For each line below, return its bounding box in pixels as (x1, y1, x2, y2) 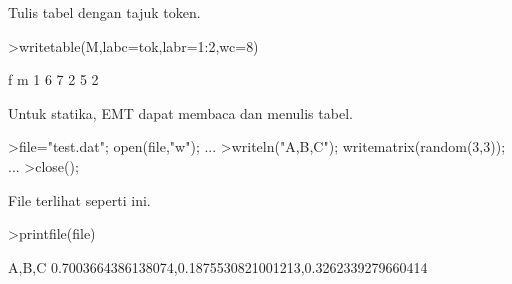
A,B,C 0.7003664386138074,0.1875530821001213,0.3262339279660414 (8, 256, 428, 277)
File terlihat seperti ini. (8, 189, 151, 210)
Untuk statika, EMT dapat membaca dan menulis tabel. (8, 102, 353, 123)
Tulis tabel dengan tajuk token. (8, 2, 201, 22)
